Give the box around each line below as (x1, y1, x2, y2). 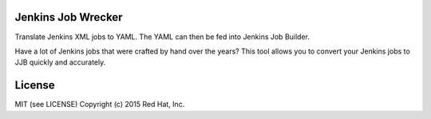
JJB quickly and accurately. (14, 58, 106, 67)
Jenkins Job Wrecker (14, 10, 123, 24)
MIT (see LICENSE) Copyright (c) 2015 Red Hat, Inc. (14, 100, 185, 109)
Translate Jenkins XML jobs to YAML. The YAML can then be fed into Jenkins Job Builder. (14, 32, 310, 42)
